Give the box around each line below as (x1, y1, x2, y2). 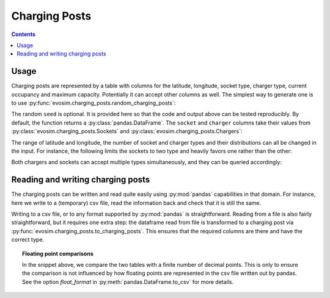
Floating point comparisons (22, 250, 94, 257)
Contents (11, 31, 36, 38)
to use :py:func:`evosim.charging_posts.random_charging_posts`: (11, 100, 176, 107)
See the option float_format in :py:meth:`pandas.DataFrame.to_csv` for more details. (22, 278, 234, 285)
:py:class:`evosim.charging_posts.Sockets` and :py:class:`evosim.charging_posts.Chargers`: (11, 128, 243, 135)
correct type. (11, 236, 45, 244)
